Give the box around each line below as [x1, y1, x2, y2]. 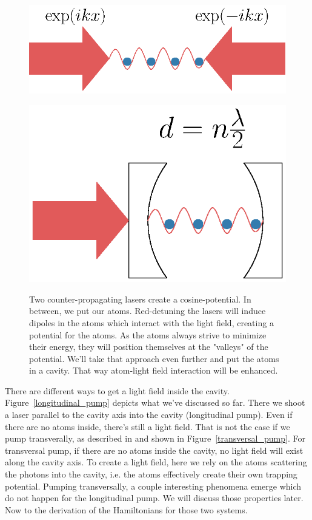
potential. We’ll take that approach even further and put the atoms [29, 352, 279, 364]
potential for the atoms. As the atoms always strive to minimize [29, 328, 267, 341]
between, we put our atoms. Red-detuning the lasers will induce [29, 304, 266, 317]
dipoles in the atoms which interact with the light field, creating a [29, 316, 274, 329]
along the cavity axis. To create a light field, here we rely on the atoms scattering [5, 456, 307, 468]
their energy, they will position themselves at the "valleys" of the [29, 340, 268, 353]
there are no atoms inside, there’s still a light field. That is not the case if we [5, 420, 290, 433]
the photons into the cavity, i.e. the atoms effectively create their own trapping [5, 468, 297, 481]
